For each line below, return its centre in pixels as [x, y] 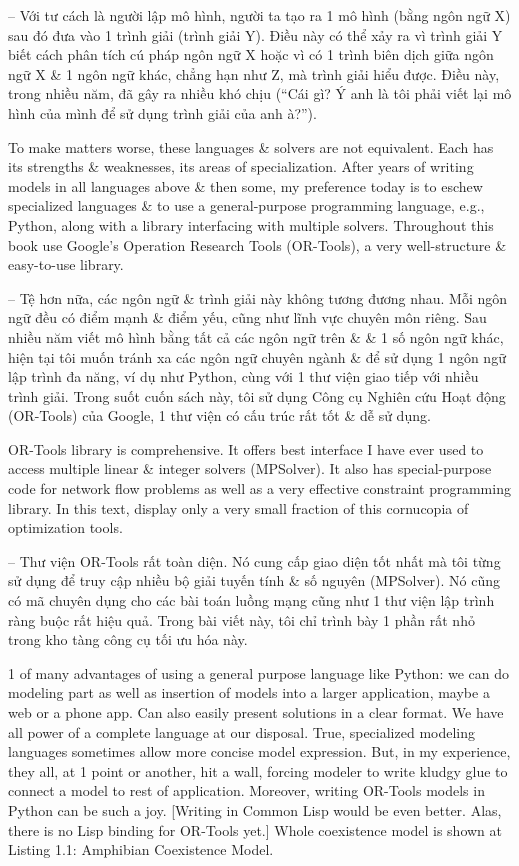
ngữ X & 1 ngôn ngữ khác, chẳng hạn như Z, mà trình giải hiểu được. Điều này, [254, 73]
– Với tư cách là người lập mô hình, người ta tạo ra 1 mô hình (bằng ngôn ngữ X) [259, 15]
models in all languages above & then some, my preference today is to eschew [245, 185]
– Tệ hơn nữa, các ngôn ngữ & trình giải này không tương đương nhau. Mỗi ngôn [258, 297]
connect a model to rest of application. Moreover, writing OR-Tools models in [246, 790]
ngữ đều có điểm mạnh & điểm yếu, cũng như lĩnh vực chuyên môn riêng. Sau [247, 317]
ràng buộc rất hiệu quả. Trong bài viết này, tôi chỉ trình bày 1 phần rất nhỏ [241, 619]
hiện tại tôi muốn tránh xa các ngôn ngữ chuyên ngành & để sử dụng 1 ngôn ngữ [257, 356]
